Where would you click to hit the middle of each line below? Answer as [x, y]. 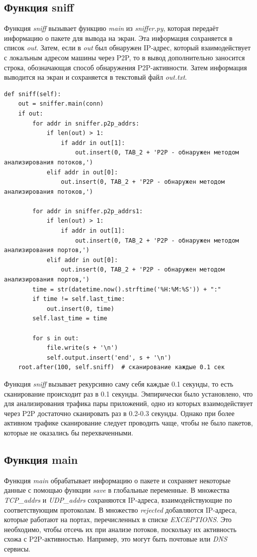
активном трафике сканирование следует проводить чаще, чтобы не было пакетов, [128, 423]
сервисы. [17, 548]
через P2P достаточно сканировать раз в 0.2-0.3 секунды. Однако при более [119, 413]
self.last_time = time [70, 319]
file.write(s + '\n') [82, 348]
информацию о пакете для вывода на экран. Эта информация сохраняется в [118, 38]
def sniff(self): [33, 94]
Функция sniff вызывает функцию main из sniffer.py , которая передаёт [111, 28]
